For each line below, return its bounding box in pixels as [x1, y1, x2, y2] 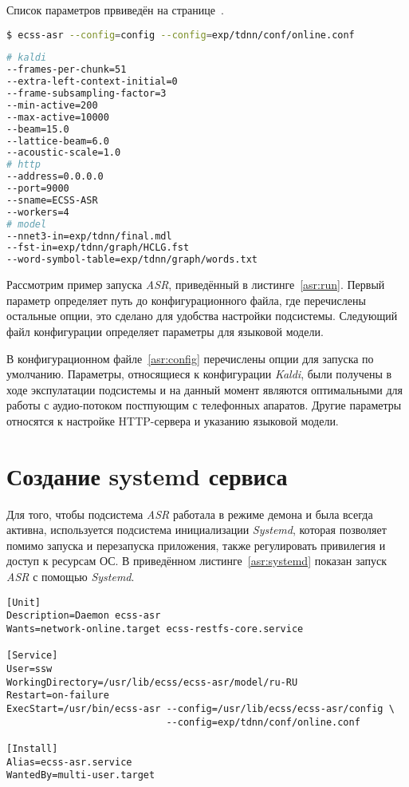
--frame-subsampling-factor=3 [6, 88, 167, 100]
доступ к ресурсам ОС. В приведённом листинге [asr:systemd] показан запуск [6, 552, 387, 569]
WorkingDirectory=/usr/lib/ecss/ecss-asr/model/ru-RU [6, 676, 298, 688]
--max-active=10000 [6, 111, 109, 123]
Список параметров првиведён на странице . [6, 2, 224, 18]
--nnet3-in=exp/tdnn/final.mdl [6, 230, 172, 242]
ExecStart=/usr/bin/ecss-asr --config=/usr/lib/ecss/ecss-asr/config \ [6, 702, 395, 714]
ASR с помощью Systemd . [6, 568, 135, 585]
